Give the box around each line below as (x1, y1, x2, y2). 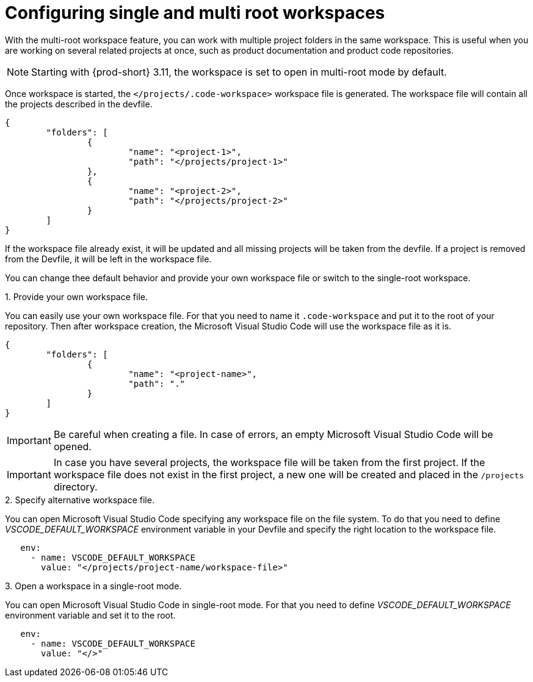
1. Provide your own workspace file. (5, 291, 148, 302)
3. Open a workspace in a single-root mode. (5, 580, 182, 591)
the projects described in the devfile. (5, 98, 153, 109)
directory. (53, 480, 98, 493)
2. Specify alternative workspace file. (5, 494, 154, 505)
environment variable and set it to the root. (5, 609, 176, 620)
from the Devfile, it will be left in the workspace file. (5, 253, 212, 264)
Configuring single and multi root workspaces (5, 2, 385, 23)
